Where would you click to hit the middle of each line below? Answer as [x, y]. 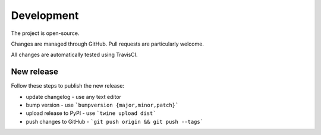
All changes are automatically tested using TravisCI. [74, 55]
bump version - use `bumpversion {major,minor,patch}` [102, 105]
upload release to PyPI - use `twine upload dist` [91, 113]
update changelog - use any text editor [74, 97]
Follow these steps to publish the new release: [68, 86]
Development [45, 15]
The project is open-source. [45, 33]
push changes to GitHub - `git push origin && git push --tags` [115, 121]
